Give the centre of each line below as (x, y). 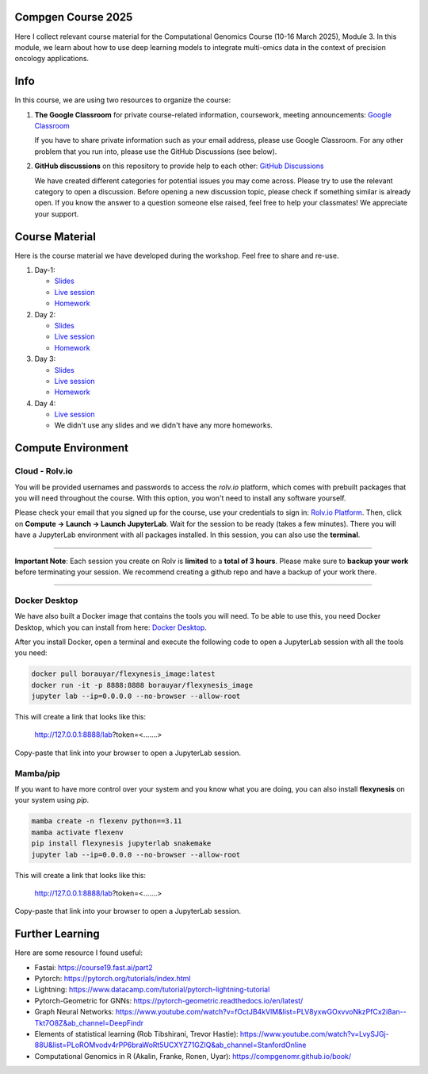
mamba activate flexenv (78, 832)
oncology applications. (52, 59)
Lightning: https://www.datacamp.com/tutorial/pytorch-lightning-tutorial (152, 990)
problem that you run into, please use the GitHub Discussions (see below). (156, 152)
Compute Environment (72, 448)
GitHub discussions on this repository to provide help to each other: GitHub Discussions (179, 166)
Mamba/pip (38, 773)
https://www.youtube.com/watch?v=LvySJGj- (314, 1034)
